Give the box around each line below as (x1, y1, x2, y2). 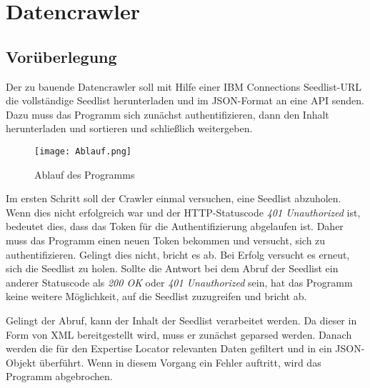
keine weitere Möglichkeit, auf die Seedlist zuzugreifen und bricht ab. (6, 289, 307, 304)
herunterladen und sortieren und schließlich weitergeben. (6, 121, 253, 136)
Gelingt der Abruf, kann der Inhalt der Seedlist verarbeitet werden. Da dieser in (6, 312, 357, 327)
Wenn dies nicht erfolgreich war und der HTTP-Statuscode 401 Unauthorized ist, (6, 204, 361, 219)
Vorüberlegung (6, 45, 117, 67)
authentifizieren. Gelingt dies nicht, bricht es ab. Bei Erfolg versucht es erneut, (6, 247, 350, 262)
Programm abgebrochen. (6, 369, 113, 384)
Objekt (6, 354, 36, 369)
